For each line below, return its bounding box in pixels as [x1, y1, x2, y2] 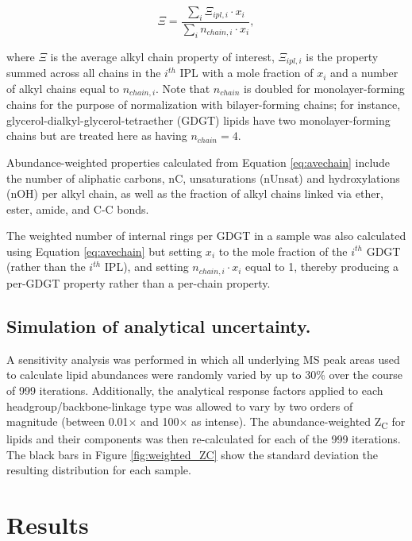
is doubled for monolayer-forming [243, 79, 405, 96]
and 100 [141, 413, 179, 430]
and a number [330, 64, 399, 81]
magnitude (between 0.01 [6, 413, 129, 430]
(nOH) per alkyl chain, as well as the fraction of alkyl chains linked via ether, [6, 185, 383, 202]
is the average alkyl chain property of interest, [50, 48, 275, 64]
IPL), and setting [104, 258, 189, 275]
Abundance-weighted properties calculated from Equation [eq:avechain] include [6, 153, 391, 170]
